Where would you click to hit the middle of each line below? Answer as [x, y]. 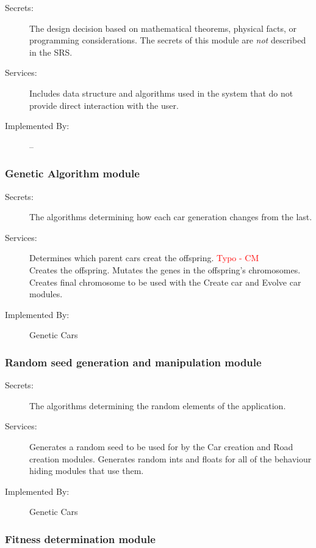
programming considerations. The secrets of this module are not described [168, 40]
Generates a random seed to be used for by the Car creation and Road [161, 446]
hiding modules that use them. [87, 471]
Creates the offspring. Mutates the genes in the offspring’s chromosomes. [165, 269]
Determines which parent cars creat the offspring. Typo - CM [144, 258]
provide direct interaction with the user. [104, 105]
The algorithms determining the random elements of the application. [158, 405]
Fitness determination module [80, 539]
